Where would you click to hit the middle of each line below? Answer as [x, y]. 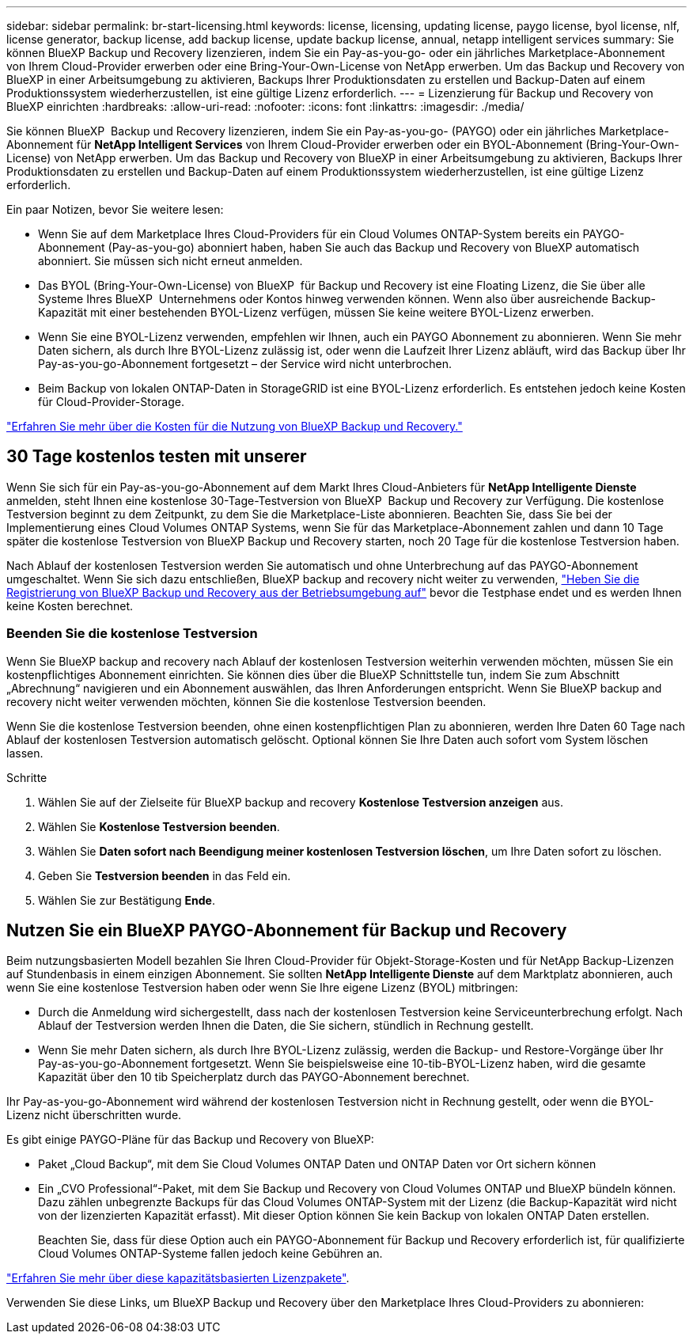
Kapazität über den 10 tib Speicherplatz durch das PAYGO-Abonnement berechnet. [254, 1077]
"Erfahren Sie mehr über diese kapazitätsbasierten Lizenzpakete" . [178, 1278]
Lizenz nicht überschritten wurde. [94, 1115]
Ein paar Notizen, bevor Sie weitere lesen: [115, 209]
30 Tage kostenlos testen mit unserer [157, 457]
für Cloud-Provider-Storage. [111, 402]
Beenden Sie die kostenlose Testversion [132, 634]
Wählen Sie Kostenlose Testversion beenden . [159, 826]
